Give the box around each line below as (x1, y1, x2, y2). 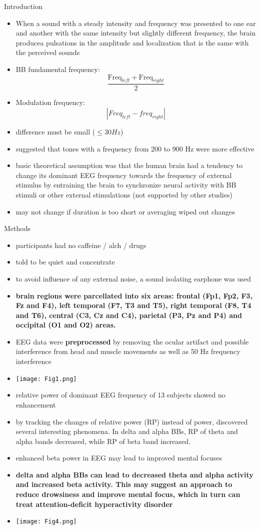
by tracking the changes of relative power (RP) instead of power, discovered (15, 416, 248, 426)
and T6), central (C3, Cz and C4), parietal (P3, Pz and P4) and (15, 309, 242, 320)
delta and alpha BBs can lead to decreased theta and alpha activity (15, 469, 253, 479)
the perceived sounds (15, 47, 80, 57)
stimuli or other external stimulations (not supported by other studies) (15, 189, 232, 199)
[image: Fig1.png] (15, 375, 77, 382)
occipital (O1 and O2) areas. (15, 319, 116, 330)
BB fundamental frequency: (15, 63, 100, 74)
